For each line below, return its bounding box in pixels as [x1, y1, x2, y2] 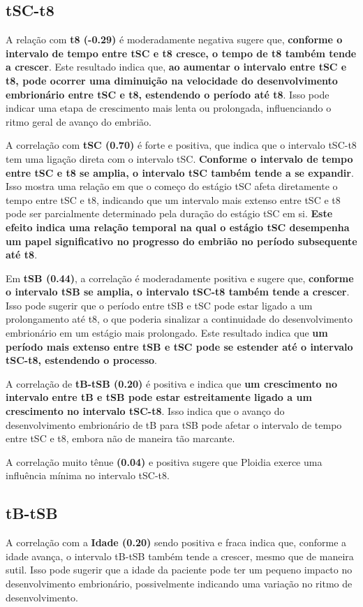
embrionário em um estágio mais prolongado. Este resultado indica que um [6, 326, 328, 340]
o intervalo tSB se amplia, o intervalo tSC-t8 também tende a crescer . [6, 284, 350, 299]
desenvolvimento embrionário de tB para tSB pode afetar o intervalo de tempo [6, 417, 342, 432]
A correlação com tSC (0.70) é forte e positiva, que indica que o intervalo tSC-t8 [6, 138, 357, 152]
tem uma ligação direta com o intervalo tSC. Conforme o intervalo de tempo [6, 151, 353, 166]
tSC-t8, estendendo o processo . [6, 353, 157, 367]
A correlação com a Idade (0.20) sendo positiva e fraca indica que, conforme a [6, 535, 347, 550]
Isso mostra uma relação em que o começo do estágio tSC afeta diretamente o [6, 179, 338, 193]
